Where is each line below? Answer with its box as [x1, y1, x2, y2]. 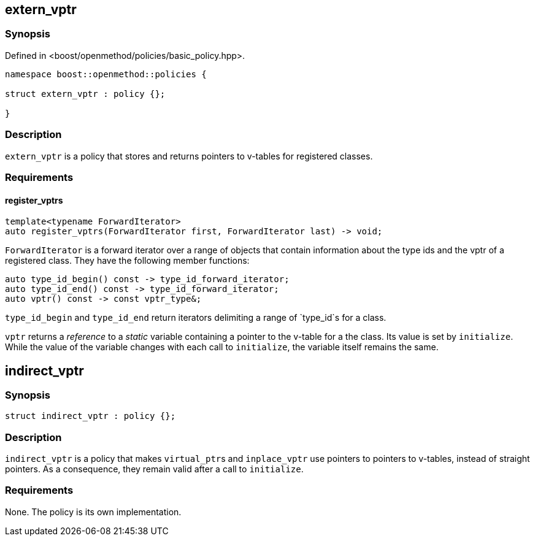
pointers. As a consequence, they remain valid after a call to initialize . [5, 464, 304, 475]
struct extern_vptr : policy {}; [5, 88, 166, 99]
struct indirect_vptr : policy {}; [5, 411, 176, 421]
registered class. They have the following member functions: [5, 255, 250, 266]
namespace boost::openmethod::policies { [5, 69, 207, 79]
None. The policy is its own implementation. [5, 506, 182, 517]
